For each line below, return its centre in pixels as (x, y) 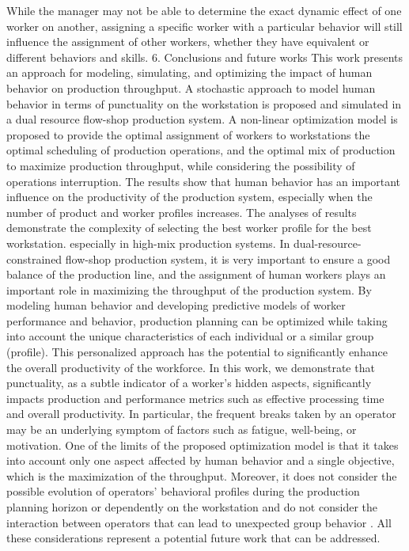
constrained (34, 258)
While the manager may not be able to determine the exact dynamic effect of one (204, 10)
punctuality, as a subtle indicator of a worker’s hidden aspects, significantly (189, 383)
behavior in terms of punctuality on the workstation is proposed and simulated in (204, 103)
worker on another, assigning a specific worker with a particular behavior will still (204, 26)
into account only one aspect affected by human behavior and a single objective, (201, 460)
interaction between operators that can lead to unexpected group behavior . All (199, 522)
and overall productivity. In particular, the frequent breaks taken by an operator (201, 414)
